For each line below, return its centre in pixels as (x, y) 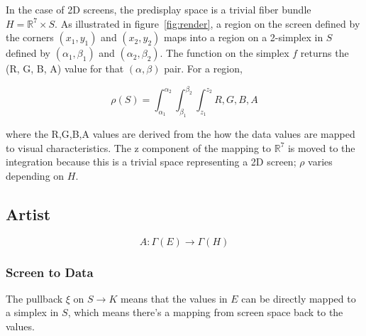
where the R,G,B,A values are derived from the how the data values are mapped (181, 134)
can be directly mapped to (299, 298)
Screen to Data (50, 272)
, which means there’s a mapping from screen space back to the (205, 312)
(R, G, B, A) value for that (65, 69)
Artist (28, 213)
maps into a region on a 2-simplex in (243, 37)
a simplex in (32, 312)
